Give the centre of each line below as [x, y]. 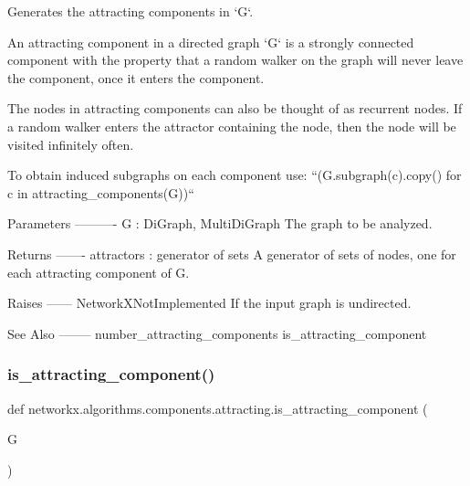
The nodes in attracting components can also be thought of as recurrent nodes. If [235, 108]
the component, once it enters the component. [136, 77]
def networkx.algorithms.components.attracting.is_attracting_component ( [218, 408]
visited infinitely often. [71, 144]
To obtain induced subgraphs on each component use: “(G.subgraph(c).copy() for [235, 175]
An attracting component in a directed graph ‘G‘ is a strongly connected [211, 42]
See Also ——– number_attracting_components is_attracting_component [217, 333]
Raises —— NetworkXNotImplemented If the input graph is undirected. [209, 303]
